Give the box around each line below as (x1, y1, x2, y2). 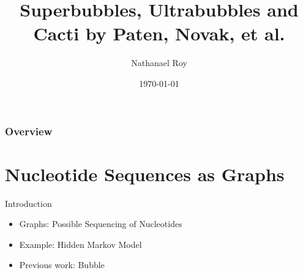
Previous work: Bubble (19, 258, 105, 271)
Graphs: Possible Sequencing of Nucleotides (19, 217, 182, 230)
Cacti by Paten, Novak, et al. (33, 21, 285, 46)
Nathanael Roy (131, 56, 187, 69)
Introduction (5, 196, 52, 209)
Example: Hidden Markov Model (19, 237, 142, 250)
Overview (5, 123, 53, 138)
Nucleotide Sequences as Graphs (5, 161, 285, 186)
